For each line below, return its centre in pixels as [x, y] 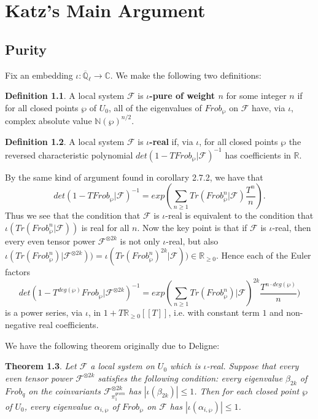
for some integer [256, 96]
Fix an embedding [39, 75]
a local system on [122, 366]
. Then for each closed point [247, 390]
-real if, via [171, 141]
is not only [140, 241]
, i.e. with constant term [214, 312]
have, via [269, 107]
